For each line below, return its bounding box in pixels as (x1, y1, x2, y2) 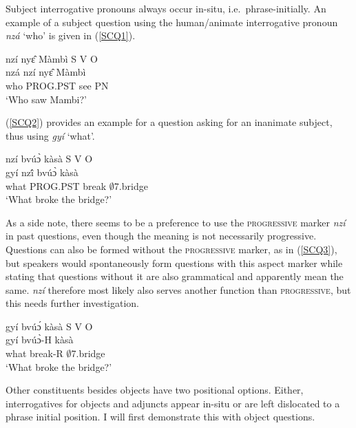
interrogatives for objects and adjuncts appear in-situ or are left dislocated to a (6, 396, 340, 410)
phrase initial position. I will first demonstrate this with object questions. (6, 409, 315, 424)
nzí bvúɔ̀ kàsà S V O (6, 151, 93, 166)
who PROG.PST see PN (6, 78, 109, 92)
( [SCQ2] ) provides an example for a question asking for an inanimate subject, (6, 115, 333, 129)
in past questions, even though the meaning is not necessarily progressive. (6, 228, 317, 243)
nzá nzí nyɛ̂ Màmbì (6, 65, 86, 79)
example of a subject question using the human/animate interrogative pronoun (6, 14, 338, 29)
